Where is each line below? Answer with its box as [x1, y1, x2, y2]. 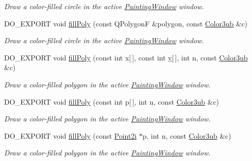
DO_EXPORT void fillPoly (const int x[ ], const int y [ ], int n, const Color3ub [4, 52, 248, 62]
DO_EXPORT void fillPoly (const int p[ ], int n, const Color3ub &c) [4, 96, 219, 107]
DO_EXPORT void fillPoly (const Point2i [4, 130, 137, 141]
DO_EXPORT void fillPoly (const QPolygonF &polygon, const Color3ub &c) [4, 18, 248, 28]
